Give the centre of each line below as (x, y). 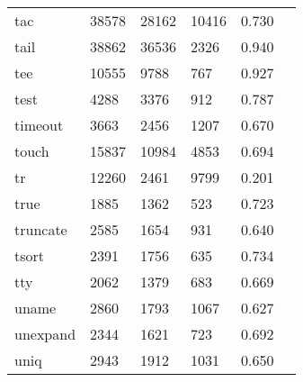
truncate (41, 229)
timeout (39, 125)
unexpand (45, 334)
